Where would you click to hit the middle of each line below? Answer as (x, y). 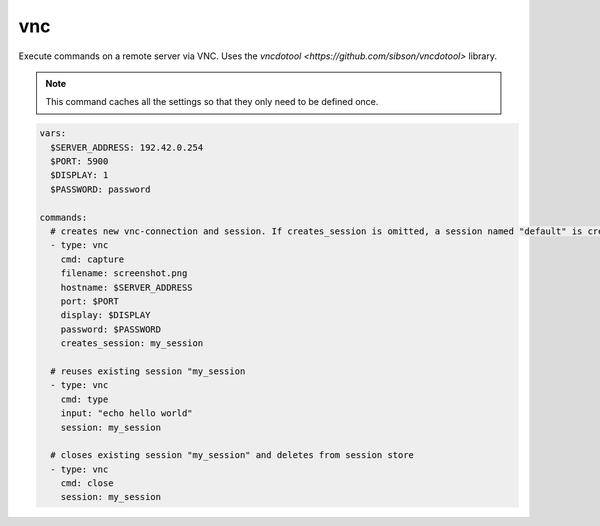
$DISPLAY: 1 (79, 175)
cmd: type (84, 399)
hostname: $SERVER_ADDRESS (127, 287)
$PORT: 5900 (79, 161)
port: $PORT (90, 301)
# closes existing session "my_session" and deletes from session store (232, 455)
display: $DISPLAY (105, 315)
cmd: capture (92, 259)
